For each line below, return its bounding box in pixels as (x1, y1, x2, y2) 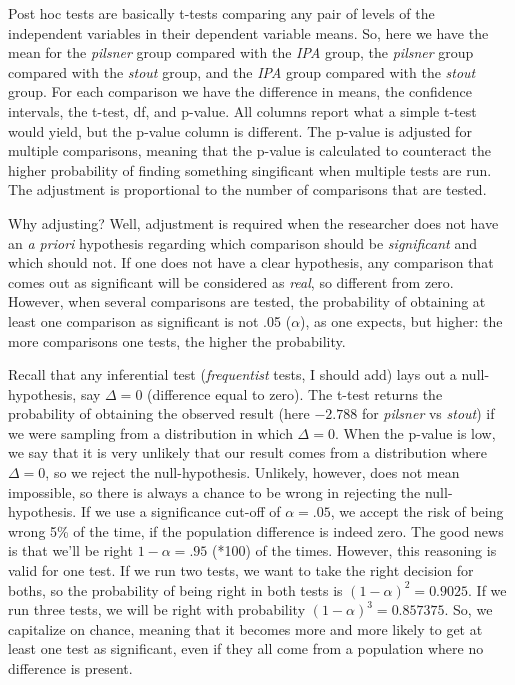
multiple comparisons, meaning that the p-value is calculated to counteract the (8, 140, 491, 161)
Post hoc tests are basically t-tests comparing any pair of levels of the (8, 3, 435, 23)
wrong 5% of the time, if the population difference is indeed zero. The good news (8, 520, 504, 541)
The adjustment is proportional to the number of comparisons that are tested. (8, 179, 487, 200)
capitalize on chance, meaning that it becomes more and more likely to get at (8, 618, 483, 639)
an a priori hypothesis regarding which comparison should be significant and (8, 232, 477, 253)
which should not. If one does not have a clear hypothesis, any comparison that (8, 252, 494, 273)
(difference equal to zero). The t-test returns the (147, 383, 443, 404)
